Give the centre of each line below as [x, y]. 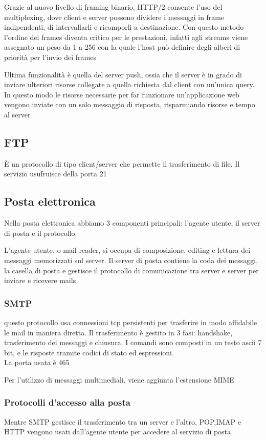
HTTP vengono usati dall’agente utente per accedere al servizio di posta [118, 432]
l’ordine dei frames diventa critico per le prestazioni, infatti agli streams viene [126, 37]
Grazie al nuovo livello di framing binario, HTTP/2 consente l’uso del [113, 7]
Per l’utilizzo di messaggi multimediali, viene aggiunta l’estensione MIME [119, 379]
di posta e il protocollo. [41, 233]
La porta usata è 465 [37, 362]
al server [17, 114]
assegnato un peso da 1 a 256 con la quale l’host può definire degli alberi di [122, 47]
